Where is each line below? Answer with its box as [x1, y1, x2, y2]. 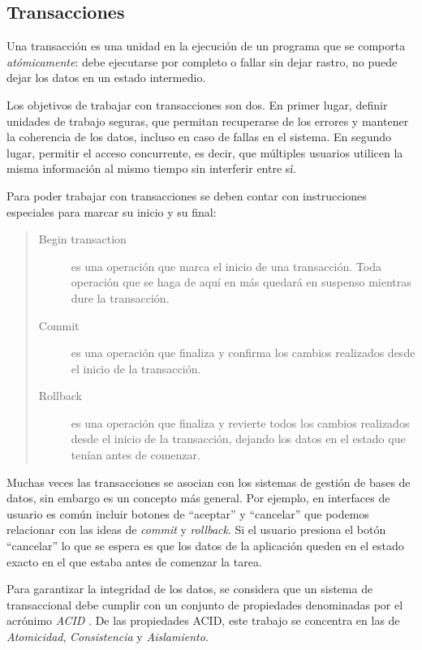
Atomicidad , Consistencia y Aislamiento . [6, 628, 209, 645]
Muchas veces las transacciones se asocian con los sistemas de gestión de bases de [6, 473, 411, 490]
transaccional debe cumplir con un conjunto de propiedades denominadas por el [6, 596, 403, 613]
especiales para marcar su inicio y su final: [6, 203, 217, 220]
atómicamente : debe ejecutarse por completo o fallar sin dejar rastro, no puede [6, 53, 398, 70]
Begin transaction [38, 230, 127, 248]
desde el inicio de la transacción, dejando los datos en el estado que [71, 430, 406, 447]
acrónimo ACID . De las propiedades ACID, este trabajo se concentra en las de [6, 612, 400, 629]
